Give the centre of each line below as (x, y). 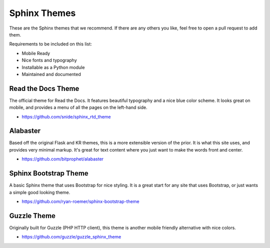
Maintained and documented (51, 74)
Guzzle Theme (32, 216)
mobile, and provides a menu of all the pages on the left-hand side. (78, 107)
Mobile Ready (36, 53)
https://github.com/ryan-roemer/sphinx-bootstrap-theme (80, 201)
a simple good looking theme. (40, 192)
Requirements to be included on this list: (50, 44)
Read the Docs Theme (44, 88)
